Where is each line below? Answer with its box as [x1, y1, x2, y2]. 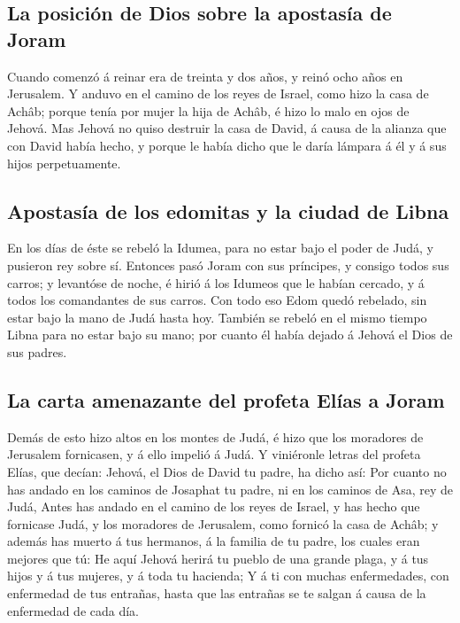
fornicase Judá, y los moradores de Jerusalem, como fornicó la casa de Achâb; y [7, 514, 439, 533]
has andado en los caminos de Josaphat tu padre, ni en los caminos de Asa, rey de [7, 479, 453, 498]
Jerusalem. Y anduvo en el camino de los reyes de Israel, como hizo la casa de [7, 84, 429, 103]
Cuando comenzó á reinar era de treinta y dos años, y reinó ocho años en [7, 66, 403, 85]
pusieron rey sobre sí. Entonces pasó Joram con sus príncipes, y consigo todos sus [7, 255, 449, 274]
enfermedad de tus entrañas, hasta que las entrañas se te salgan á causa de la [7, 584, 426, 603]
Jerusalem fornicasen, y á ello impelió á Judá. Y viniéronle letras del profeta [7, 445, 421, 463]
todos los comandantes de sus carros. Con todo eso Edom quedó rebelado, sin [7, 291, 427, 309]
